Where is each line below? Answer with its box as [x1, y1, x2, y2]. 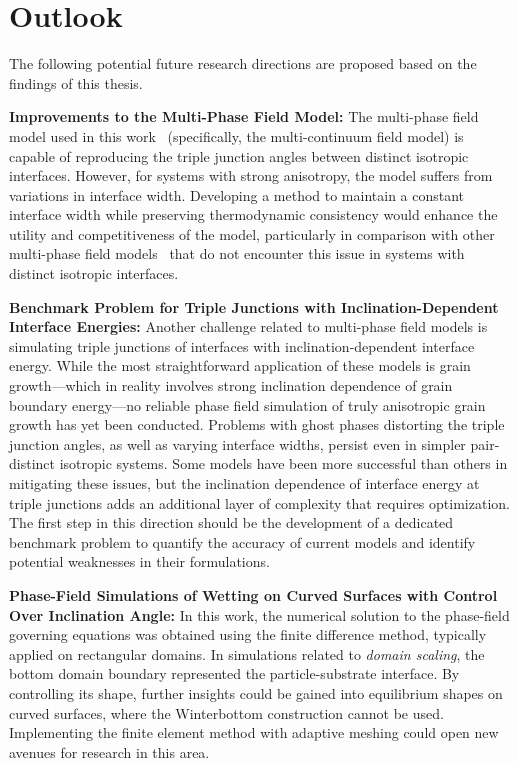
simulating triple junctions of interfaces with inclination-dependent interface [9, 335, 475, 356]
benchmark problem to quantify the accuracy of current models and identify [9, 531, 476, 552]
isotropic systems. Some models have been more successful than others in [59, 453, 508, 474]
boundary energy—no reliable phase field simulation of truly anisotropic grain [9, 394, 486, 415]
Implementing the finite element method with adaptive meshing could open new [9, 722, 499, 743]
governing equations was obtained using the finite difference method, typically [9, 624, 487, 645]
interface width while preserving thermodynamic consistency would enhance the [9, 204, 498, 225]
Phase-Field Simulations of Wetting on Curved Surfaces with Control [9, 584, 498, 605]
